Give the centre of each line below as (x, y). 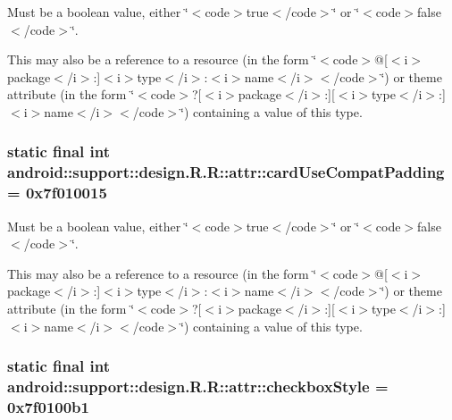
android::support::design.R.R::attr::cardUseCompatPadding (226, 172)
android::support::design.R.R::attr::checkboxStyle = (198, 386)
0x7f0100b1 (48, 406)
